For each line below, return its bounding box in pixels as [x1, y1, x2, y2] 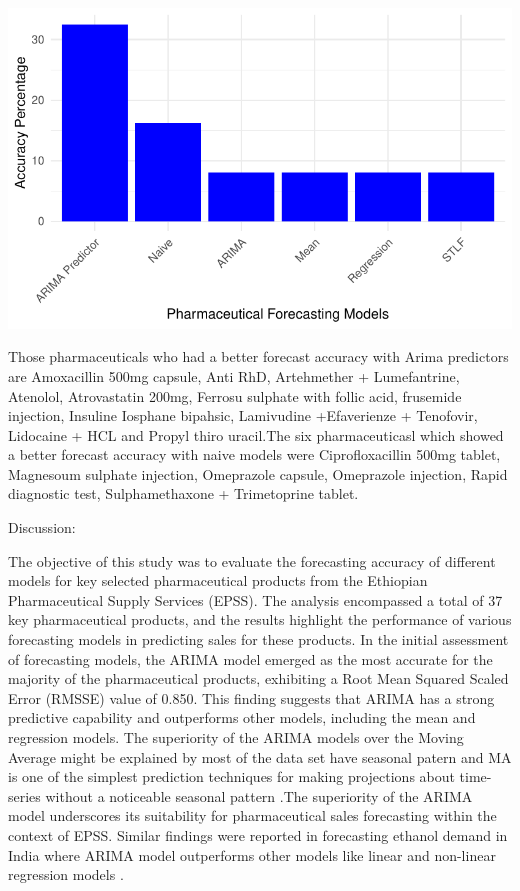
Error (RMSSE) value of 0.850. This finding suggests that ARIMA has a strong [8, 687, 495, 708]
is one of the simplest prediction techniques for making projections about [8, 766, 455, 787]
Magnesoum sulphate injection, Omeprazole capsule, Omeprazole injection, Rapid [8, 463, 508, 484]
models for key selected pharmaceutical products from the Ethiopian [8, 570, 428, 591]
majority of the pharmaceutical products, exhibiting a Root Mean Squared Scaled [8, 668, 509, 689]
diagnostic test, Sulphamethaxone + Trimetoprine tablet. [8, 483, 359, 504]
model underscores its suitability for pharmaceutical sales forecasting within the [8, 805, 497, 826]
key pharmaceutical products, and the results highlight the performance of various [8, 609, 512, 630]
